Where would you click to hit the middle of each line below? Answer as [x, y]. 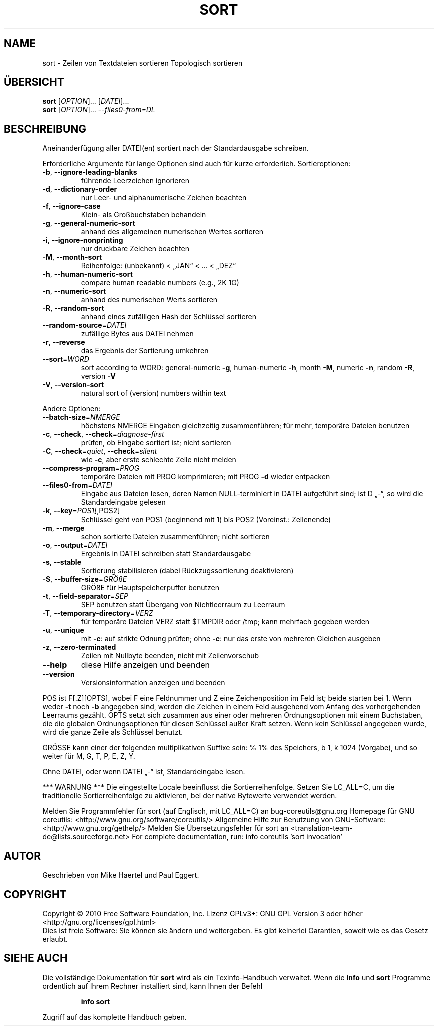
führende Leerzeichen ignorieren [135, 181]
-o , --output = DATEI [75, 545]
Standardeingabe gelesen [123, 502]
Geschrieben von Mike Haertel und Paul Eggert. [121, 875]
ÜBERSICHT [34, 82]
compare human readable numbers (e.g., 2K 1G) [160, 283]
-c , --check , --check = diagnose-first [103, 434]
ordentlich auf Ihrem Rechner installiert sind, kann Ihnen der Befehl [153, 986]
